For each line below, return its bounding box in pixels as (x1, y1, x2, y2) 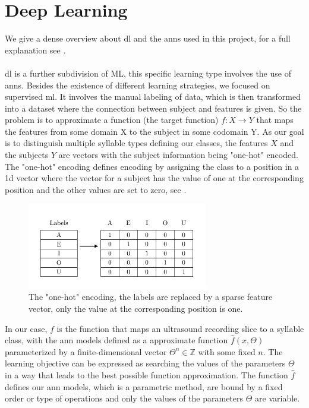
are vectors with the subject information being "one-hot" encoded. (58, 148, 298, 161)
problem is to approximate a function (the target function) (5, 113, 219, 126)
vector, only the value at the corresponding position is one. (29, 302, 243, 314)
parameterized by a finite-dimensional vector (5, 345, 167, 358)
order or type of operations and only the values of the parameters (5, 392, 244, 404)
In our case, (5, 322, 48, 334)
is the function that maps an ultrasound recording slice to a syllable (56, 322, 304, 334)
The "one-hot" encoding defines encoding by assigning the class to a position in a (5, 160, 299, 172)
